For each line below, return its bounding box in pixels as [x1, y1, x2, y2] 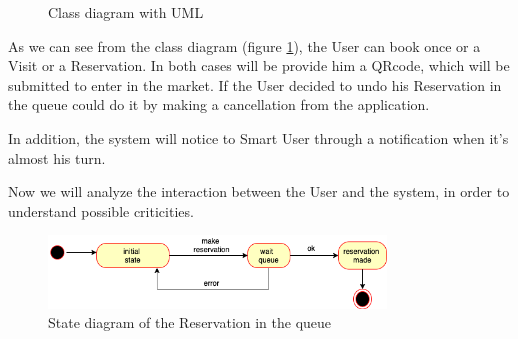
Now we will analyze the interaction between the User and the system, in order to [8, 181, 510, 202]
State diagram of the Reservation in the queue [48, 312, 332, 333]
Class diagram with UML [48, 2, 204, 22]
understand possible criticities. [8, 200, 194, 221]
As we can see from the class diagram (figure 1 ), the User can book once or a [8, 35, 481, 56]
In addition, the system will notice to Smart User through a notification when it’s [8, 127, 509, 148]
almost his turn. [8, 147, 106, 168]
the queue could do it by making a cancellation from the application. [8, 94, 430, 115]
